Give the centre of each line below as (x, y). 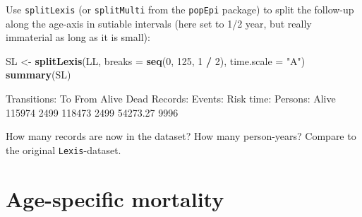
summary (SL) (38, 75)
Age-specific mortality (115, 198)
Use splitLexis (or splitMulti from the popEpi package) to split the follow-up (180, 9)
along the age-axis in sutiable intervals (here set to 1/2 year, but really (159, 23)
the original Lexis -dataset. (64, 149)
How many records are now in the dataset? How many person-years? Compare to (181, 136)
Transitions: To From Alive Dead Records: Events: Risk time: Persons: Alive (171, 99)
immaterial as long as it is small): (78, 37)
